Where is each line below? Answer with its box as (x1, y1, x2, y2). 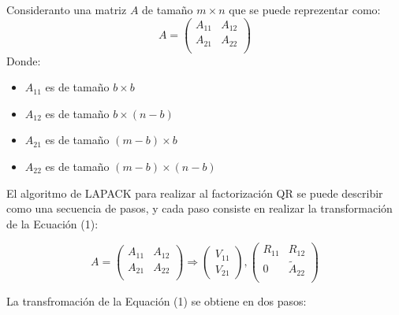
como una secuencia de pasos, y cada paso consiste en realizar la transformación (6, 200, 393, 217)
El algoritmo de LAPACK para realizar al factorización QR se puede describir (6, 184, 383, 201)
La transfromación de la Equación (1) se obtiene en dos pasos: (6, 292, 307, 309)
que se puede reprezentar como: (229, 2, 381, 17)
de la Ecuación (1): (6, 215, 99, 232)
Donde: (6, 52, 41, 69)
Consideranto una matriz (6, 2, 127, 17)
